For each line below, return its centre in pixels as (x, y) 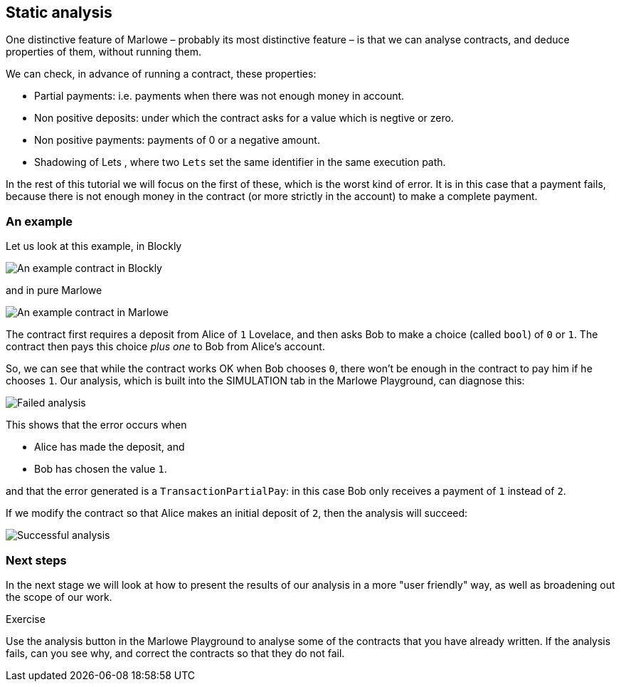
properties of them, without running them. (103, 52)
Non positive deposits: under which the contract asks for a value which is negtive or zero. (244, 118)
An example (39, 221)
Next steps (36, 560)
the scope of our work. (59, 597)
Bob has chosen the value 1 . (101, 469)
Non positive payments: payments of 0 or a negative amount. (177, 140)
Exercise (26, 619)
